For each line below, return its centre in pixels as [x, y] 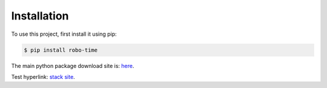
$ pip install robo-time [61, 50]
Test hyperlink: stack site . [43, 76]
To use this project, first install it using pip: [64, 34]
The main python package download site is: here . [73, 66]
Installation [40, 16]
